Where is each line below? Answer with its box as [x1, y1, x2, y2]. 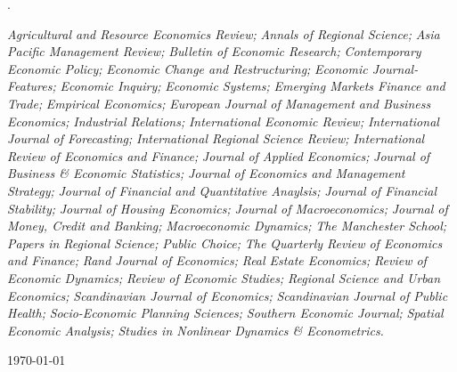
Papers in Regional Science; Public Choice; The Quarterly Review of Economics [7, 233, 443, 252]
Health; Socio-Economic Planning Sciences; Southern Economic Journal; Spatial [7, 303, 444, 322]
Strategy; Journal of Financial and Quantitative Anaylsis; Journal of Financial [7, 181, 437, 199]
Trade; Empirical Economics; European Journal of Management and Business [7, 93, 431, 112]
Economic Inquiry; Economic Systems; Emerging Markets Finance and [60, 77, 445, 95]
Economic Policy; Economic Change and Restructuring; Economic [7, 59, 368, 77]
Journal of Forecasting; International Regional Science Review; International [7, 129, 425, 148]
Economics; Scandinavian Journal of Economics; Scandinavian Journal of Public [7, 286, 448, 304]
